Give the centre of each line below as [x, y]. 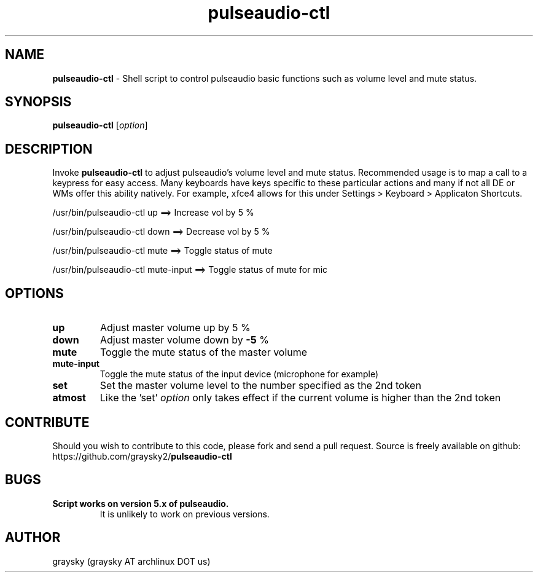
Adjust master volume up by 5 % [175, 328]
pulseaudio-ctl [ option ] [100, 125]
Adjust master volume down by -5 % [184, 340]
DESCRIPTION [49, 149]
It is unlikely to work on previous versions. [185, 514]
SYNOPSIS [38, 102]
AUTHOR [33, 538]
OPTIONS [34, 293]
